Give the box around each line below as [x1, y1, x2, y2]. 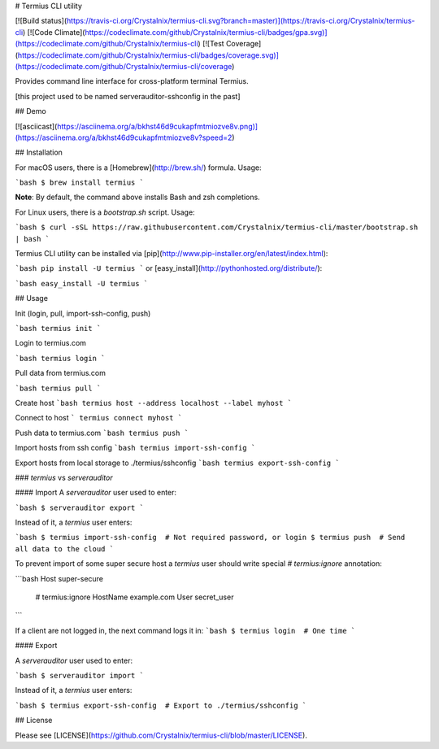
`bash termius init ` [15, 324, 102, 333]
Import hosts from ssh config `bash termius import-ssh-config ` [15, 443, 256, 453]
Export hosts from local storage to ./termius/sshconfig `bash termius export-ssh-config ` [15, 458, 341, 468]
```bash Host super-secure [15, 573, 104, 583]
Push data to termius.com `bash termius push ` [15, 428, 189, 438]
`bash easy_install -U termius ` [15, 279, 149, 288]
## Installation [15, 147, 63, 158]
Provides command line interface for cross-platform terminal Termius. [15, 76, 249, 86]
